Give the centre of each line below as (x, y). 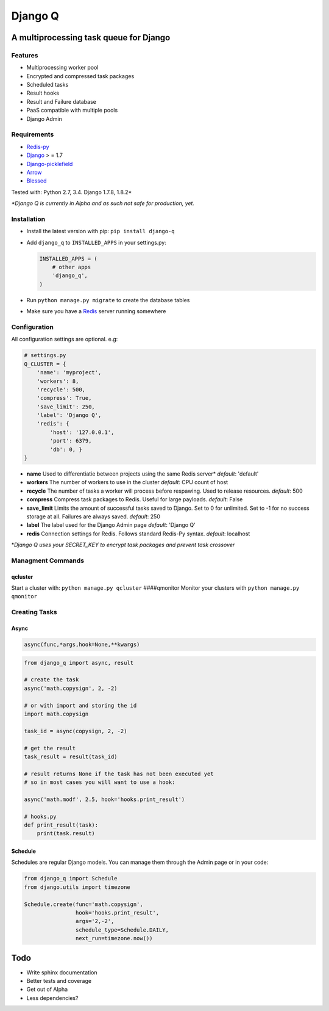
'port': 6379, (71, 441)
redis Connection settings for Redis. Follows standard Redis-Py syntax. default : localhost (138, 534)
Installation (28, 219)
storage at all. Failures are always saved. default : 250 (94, 516)
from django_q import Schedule (71, 879)
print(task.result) (66, 834)
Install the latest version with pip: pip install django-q (101, 231)
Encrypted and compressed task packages (80, 76)
